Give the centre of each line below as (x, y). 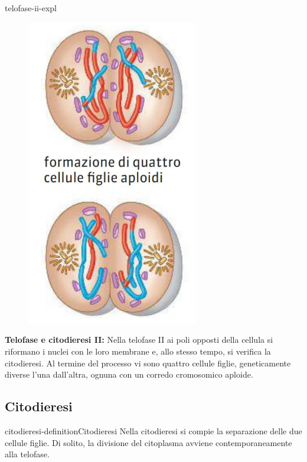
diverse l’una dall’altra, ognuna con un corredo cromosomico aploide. (129, 374)
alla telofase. (27, 454)
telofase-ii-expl (31, 8)
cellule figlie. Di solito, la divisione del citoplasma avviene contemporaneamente (148, 442)
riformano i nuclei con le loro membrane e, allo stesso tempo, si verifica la (138, 351)
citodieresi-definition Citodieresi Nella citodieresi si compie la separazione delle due (153, 430)
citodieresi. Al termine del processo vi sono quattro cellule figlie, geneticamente (148, 363)
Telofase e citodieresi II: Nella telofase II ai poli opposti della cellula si (139, 340)
